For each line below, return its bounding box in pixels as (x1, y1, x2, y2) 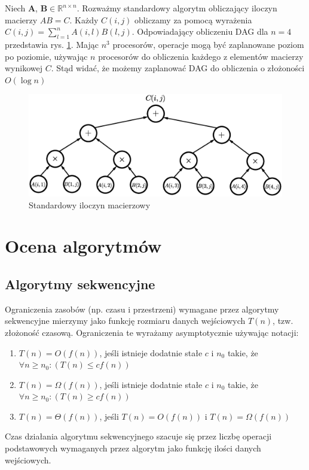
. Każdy (69, 13, 99, 26)
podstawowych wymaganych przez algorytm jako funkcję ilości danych (5, 442, 261, 454)
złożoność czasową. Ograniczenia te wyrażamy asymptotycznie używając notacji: (5, 326, 299, 338)
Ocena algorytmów (5, 234, 162, 258)
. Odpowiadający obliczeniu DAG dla (131, 25, 268, 38)
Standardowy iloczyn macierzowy (29, 198, 151, 211)
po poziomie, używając (5, 50, 88, 62)
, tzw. (273, 314, 293, 327)
